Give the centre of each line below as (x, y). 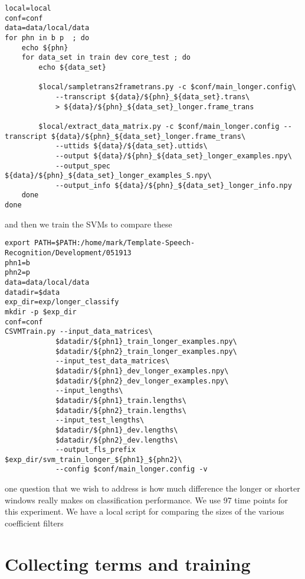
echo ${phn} (45, 48)
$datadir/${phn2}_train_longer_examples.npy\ (146, 351)
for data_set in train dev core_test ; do (106, 58)
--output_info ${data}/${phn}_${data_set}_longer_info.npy (173, 185)
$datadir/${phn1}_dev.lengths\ (117, 430)
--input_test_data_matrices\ (112, 361)
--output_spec (83, 166)
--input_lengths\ (89, 391)
